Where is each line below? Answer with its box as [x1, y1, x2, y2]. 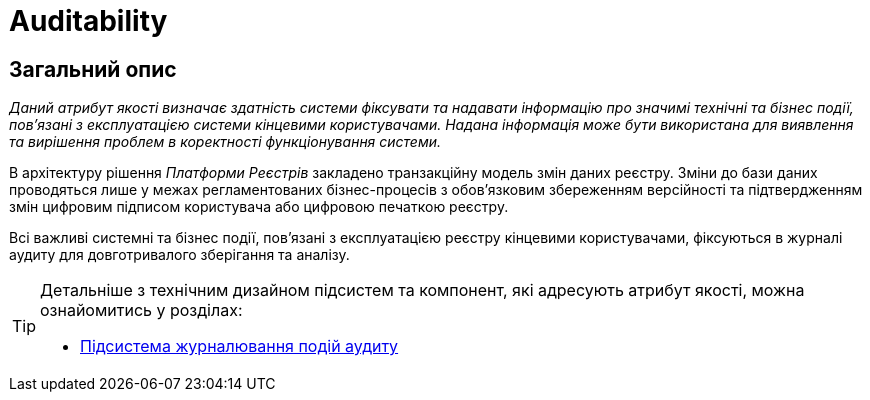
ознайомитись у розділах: [40, 300, 243, 321]
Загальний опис [9, 56, 177, 82]
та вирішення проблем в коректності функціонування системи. [9, 133, 442, 151]
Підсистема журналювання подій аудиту [80, 336, 399, 357]
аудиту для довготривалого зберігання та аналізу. [9, 246, 350, 264]
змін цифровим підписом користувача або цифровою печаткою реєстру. [9, 198, 509, 216]
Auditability [9, 4, 168, 38]
